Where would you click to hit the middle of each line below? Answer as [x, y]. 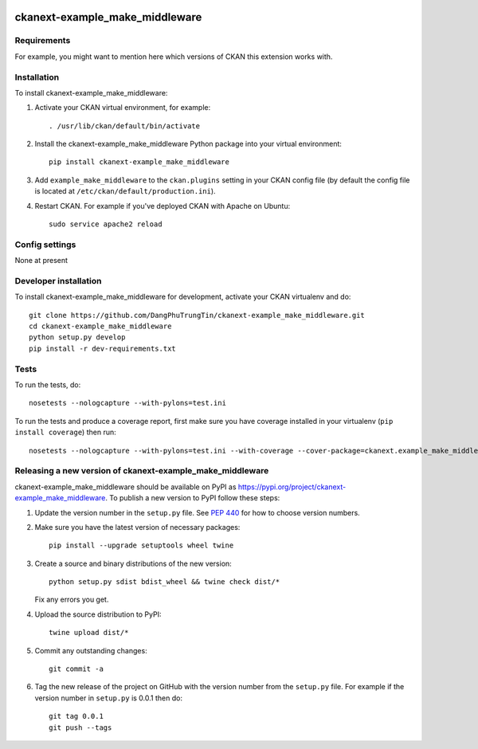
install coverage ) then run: [65, 432]
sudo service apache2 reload [106, 224]
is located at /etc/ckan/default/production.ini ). [125, 191]
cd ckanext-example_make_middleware [100, 326]
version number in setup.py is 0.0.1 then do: [109, 698]
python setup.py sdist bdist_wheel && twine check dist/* [165, 582]
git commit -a [76, 669]
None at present [41, 261]
